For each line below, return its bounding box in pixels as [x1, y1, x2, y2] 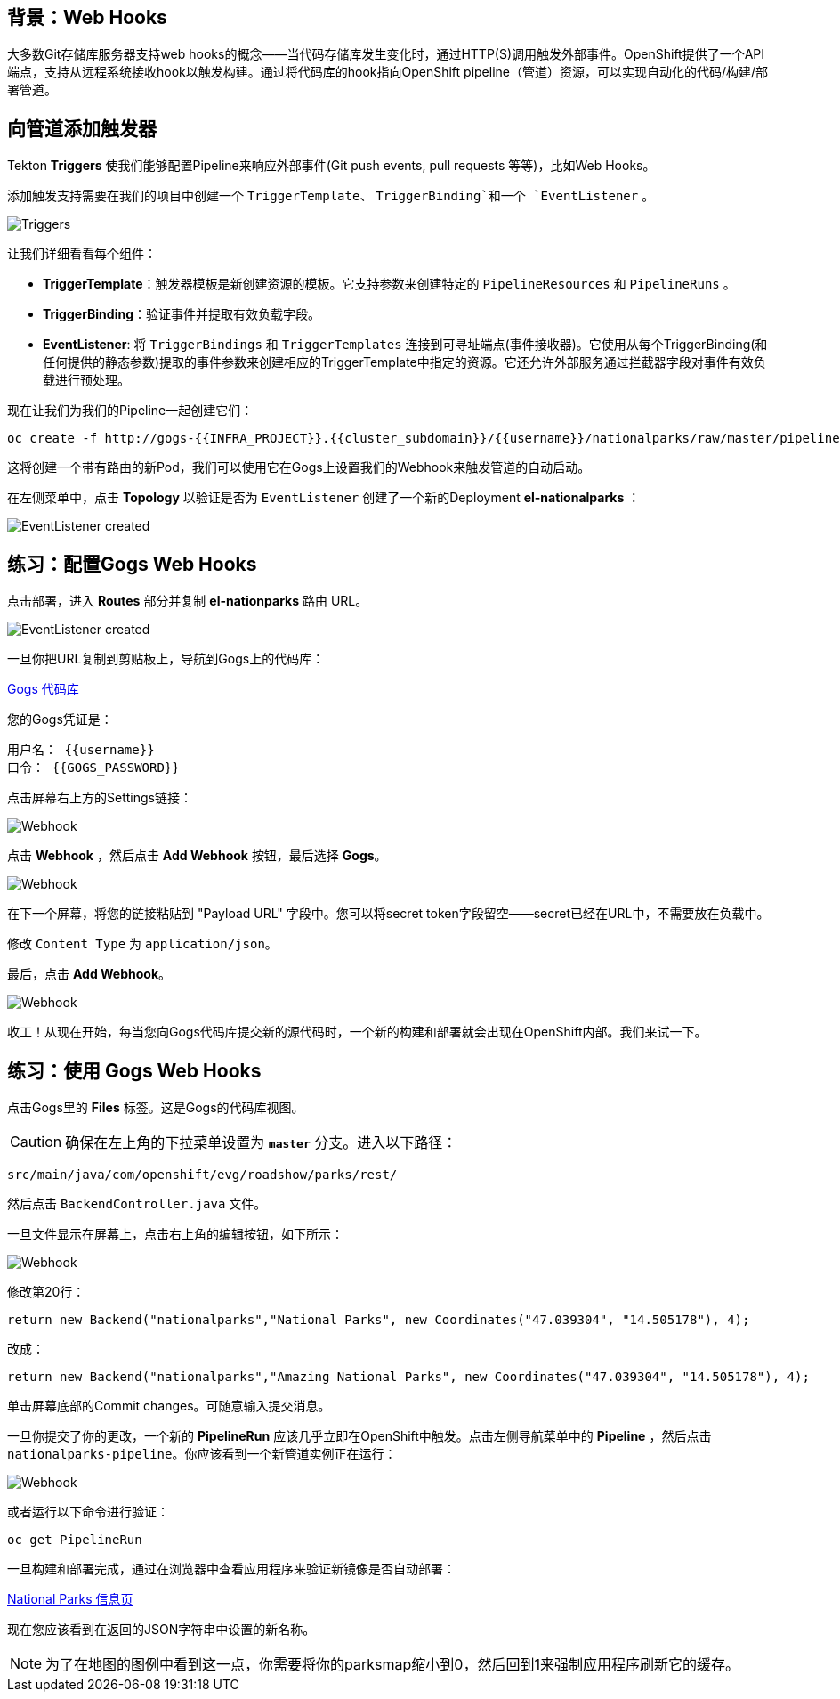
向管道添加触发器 [7, 117, 157, 140]
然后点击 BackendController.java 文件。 [7, 1195, 267, 1211]
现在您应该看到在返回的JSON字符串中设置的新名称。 [7, 1621, 316, 1637]
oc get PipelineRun [7, 1532, 142, 1547]
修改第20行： [7, 1283, 85, 1299]
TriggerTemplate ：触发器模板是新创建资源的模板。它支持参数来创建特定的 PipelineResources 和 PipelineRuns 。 [43, 276, 736, 292]
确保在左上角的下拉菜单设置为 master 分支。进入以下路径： [65, 1133, 457, 1151]
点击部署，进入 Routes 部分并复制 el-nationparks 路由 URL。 [7, 593, 368, 609]
